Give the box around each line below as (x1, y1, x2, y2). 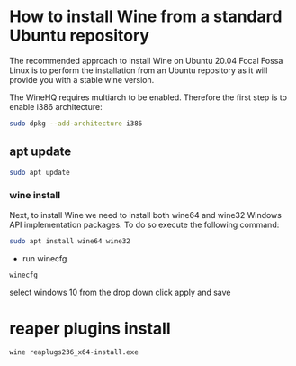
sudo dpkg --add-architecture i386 (9, 119, 143, 128)
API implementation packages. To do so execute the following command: (9, 219, 280, 230)
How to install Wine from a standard (9, 6, 283, 27)
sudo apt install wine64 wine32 (9, 236, 130, 245)
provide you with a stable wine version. (9, 74, 155, 85)
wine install (9, 189, 61, 202)
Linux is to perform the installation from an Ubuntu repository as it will (9, 65, 268, 76)
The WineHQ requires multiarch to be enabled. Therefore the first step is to (9, 92, 288, 103)
